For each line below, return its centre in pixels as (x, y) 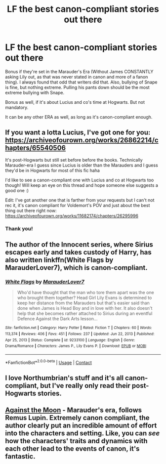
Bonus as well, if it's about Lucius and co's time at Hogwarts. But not (75, 102)
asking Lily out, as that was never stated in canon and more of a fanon (77, 77)
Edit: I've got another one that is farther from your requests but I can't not (80, 200)
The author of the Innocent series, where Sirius (79, 245)
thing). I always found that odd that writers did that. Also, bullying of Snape (81, 82)
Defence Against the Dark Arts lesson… (57, 319)
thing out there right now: (31, 211)
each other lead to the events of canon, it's (72, 449)
